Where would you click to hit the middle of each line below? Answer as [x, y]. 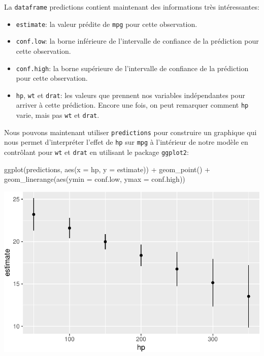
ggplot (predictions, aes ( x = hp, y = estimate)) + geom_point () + [107, 169]
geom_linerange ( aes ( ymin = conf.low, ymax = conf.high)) [95, 179]
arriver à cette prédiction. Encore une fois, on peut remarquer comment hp [132, 105]
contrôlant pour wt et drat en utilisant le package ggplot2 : [96, 152]
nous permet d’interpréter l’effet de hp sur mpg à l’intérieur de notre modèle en [126, 142]
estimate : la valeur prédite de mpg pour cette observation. [107, 24]
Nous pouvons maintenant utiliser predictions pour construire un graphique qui [130, 132]
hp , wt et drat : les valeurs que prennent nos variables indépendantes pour [130, 95]
